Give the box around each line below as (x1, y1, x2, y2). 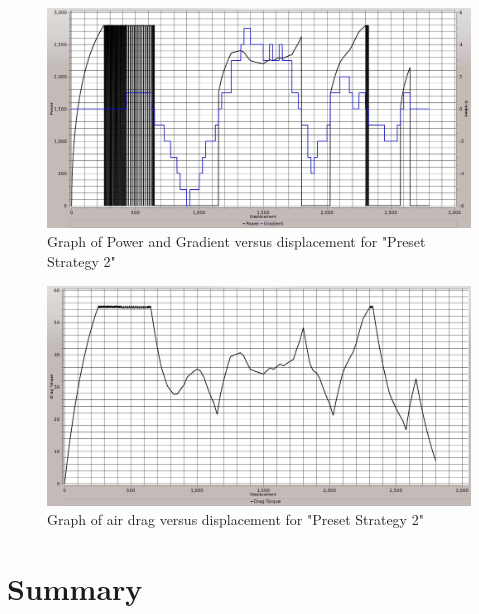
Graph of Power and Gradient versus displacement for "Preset (47, 231, 426, 252)
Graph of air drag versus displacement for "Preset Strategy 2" (47, 509, 424, 530)
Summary (7, 567, 143, 608)
